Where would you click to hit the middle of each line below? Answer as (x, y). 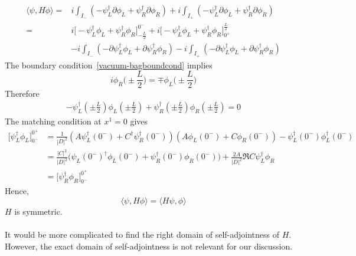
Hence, (17, 191)
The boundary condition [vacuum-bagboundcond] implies (109, 65)
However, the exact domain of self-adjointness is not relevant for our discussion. (149, 246)
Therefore (22, 93)
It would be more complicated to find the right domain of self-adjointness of (142, 234)
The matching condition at (53, 121)
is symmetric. (38, 211)
